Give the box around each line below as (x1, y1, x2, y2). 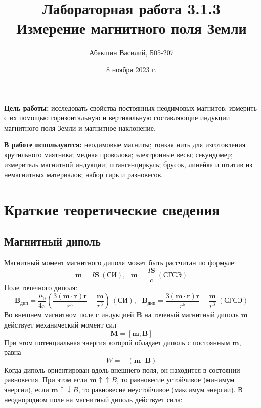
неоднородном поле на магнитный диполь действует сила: (4, 394, 183, 404)
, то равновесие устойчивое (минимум (117, 374, 235, 385)
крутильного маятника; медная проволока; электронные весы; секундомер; (4, 149, 233, 159)
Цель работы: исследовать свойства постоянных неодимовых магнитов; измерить (4, 102, 257, 113)
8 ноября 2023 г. (106, 64, 157, 74)
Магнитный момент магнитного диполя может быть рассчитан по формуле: (4, 257, 236, 268)
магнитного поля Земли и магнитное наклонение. (4, 122, 156, 133)
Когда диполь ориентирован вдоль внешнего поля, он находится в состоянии (4, 364, 240, 375)
